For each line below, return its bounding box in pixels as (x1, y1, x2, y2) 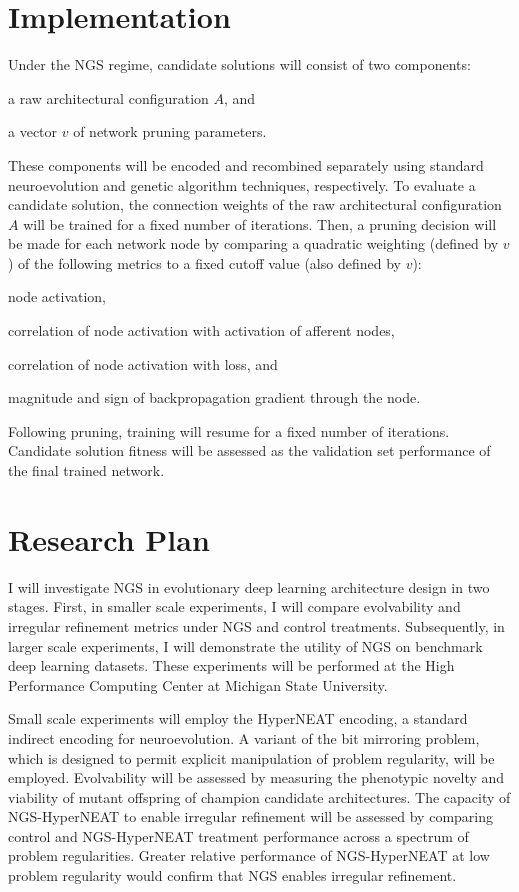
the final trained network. (8, 460, 165, 481)
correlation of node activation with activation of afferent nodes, (8, 320, 395, 341)
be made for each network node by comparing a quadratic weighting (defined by (8, 233, 499, 254)
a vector (8, 121, 58, 142)
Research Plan (8, 518, 210, 559)
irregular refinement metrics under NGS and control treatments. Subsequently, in (8, 615, 505, 636)
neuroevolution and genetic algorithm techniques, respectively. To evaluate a (8, 174, 476, 195)
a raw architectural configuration (8, 87, 209, 108)
